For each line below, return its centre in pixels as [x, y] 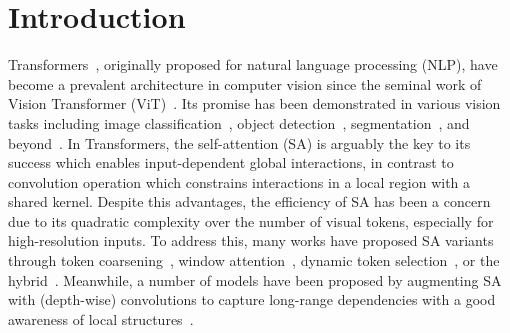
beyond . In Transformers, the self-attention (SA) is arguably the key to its [239, 142]
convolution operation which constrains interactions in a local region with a [239, 181]
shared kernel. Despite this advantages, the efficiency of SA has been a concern [249, 201]
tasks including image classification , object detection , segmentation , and [239, 122]
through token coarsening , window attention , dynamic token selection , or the [254, 260]
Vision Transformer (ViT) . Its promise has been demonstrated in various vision [254, 103]
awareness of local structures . [101, 318]
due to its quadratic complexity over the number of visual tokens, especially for [251, 220]
